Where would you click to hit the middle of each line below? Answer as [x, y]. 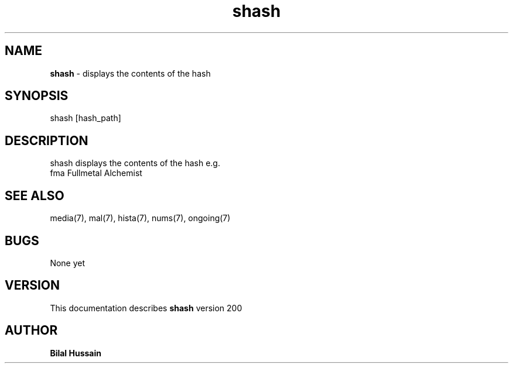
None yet [68, 263]
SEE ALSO [35, 195]
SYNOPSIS [37, 96]
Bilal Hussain [76, 353]
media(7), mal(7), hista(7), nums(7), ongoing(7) [140, 218]
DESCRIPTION [47, 140]
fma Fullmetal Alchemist [96, 173]
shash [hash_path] [85, 118]
